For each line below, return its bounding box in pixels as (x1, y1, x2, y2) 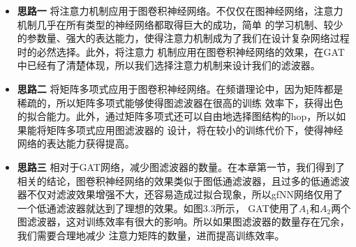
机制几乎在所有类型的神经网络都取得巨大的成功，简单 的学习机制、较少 (17, 17, 343, 31)
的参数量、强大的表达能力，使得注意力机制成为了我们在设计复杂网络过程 (17, 31, 350, 45)
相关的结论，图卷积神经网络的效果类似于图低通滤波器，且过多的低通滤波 (17, 173, 350, 188)
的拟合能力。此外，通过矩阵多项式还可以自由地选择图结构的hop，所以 (17, 109, 336, 123)
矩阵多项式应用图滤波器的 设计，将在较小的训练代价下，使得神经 (46, 122, 343, 137)
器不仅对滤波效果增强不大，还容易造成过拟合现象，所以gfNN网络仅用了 (17, 187, 343, 202)
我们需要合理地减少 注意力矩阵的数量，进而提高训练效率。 (17, 227, 285, 242)
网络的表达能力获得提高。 (17, 136, 135, 151)
